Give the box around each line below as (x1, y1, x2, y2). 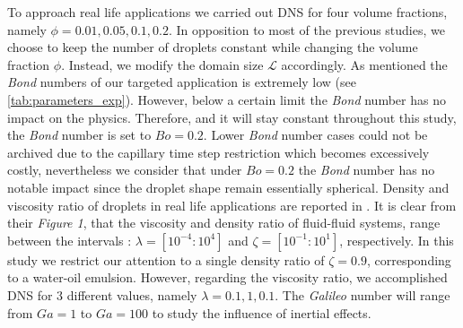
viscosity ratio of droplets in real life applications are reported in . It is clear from (7, 195, 457, 214)
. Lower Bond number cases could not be (203, 125, 428, 144)
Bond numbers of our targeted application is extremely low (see (7, 73, 357, 91)
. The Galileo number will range (275, 285, 450, 304)
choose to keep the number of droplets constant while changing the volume (7, 38, 418, 56)
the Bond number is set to (7, 125, 152, 144)
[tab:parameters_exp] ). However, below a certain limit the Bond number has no (7, 90, 446, 108)
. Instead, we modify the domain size (61, 55, 264, 73)
